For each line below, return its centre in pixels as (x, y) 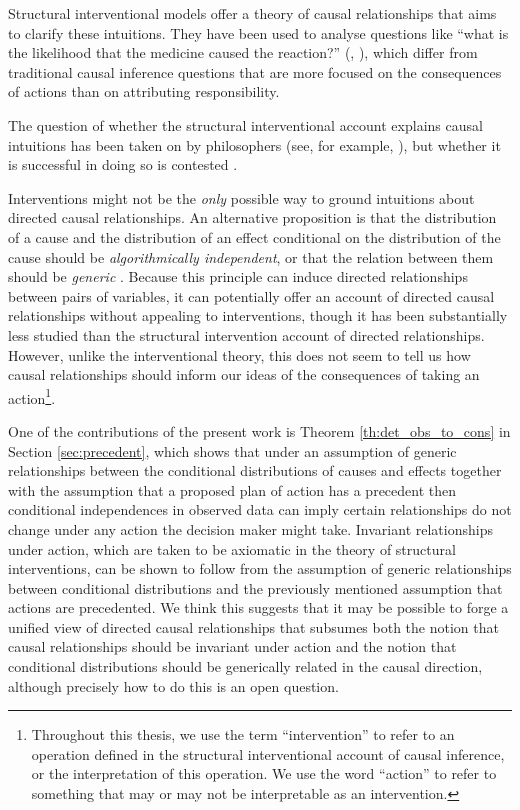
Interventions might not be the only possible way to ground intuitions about (241, 197)
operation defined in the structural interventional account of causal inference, (268, 753)
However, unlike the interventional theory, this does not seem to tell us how (239, 354)
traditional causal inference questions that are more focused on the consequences (255, 71)
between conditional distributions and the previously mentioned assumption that (255, 587)
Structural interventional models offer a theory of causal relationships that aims (252, 13)
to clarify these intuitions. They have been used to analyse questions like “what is (258, 32)
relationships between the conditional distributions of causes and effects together (255, 470)
